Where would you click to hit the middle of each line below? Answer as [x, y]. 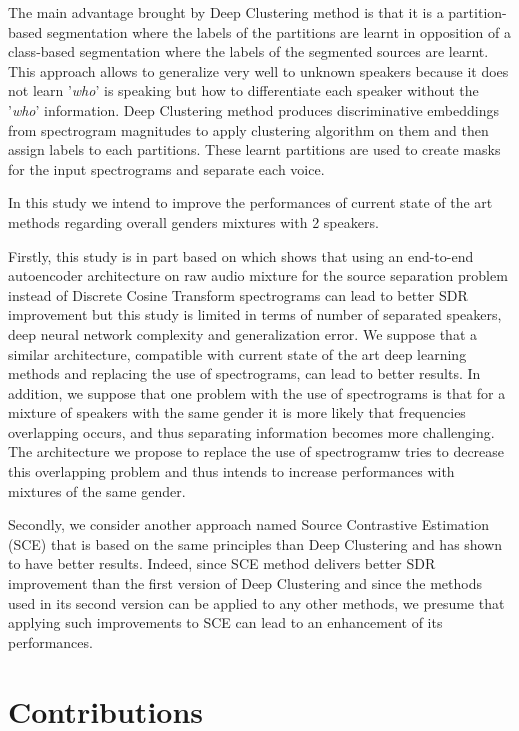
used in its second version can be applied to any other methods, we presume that [256, 602]
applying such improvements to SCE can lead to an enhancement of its [225, 622]
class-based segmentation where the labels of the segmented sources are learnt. [248, 51]
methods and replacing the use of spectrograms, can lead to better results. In [244, 373]
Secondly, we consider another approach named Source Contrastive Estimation [248, 524]
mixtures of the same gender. [97, 490]
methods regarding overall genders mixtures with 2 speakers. [193, 221]
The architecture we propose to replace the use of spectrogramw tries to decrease [256, 451]
